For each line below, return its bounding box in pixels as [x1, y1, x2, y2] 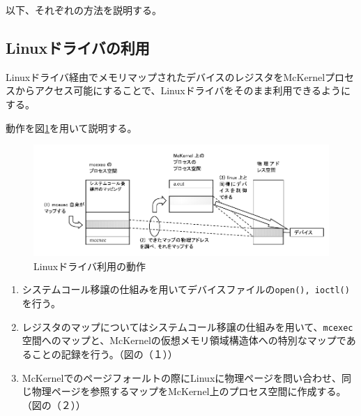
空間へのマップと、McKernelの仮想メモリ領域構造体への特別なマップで [22, 333, 346, 348]
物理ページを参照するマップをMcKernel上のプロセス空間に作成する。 [31, 384, 346, 399]
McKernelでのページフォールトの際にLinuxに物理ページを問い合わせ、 [22, 370, 341, 385]
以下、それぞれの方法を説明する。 [6, 3, 162, 17]
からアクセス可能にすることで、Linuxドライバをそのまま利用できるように [15, 83, 351, 98]
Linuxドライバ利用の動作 [33, 258, 146, 273]
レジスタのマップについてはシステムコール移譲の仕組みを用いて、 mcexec [22, 319, 353, 334]
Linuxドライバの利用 [6, 36, 150, 58]
